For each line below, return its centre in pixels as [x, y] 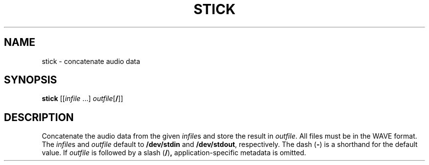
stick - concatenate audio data [91, 61]
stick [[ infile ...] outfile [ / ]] [83, 99]
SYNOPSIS [31, 80]
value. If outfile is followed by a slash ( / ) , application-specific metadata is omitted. [174, 153]
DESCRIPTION [39, 117]
